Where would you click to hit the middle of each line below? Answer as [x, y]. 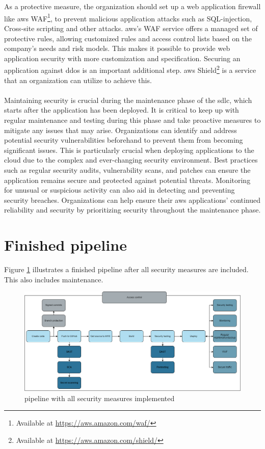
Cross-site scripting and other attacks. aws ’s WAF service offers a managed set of [131, 28]
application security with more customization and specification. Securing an [122, 58]
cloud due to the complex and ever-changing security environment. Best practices [131, 160]
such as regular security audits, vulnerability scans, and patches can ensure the [127, 170]
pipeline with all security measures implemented [100, 398]
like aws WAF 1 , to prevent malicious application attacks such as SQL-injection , [128, 17]
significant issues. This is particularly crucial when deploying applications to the [129, 150]
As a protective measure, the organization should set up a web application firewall [132, 6]
